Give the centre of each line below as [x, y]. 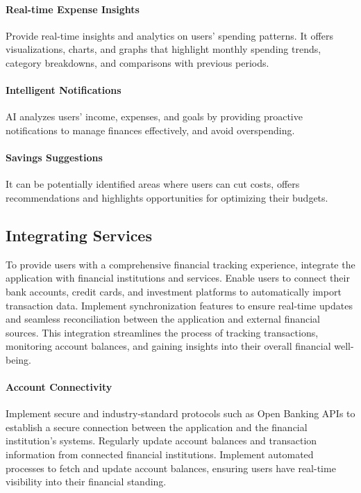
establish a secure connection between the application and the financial [157, 427]
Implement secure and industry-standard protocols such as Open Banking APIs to [180, 413]
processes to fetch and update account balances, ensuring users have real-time [171, 468]
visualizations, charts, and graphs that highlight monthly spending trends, [163, 49]
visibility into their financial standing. [86, 482]
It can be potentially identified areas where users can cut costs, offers [153, 184]
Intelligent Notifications [64, 90]
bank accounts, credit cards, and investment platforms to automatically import [174, 291]
